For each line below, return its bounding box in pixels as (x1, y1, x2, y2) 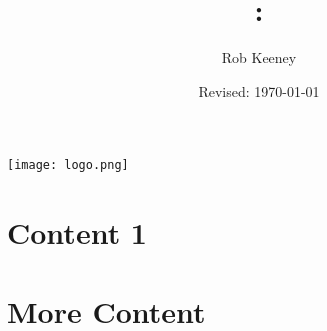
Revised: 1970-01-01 (198, 80, 320, 101)
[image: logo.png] (7, 158, 129, 173)
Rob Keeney (221, 47, 297, 68)
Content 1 (7, 212, 147, 253)
